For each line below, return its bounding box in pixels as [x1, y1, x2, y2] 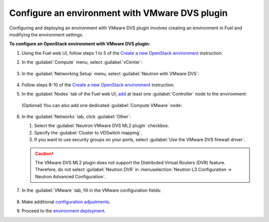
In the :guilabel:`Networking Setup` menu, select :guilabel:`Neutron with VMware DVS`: [21, 70, 199, 77]
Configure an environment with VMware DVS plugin [9, 7, 228, 18]
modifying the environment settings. [9, 31, 84, 37]
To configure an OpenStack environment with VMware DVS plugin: [9, 41, 150, 47]
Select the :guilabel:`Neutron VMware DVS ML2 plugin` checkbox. [34, 122, 169, 129]
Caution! [35, 150, 54, 156]
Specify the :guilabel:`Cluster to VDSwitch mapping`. [34, 129, 142, 135]
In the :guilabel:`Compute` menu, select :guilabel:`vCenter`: [21, 59, 143, 65]
